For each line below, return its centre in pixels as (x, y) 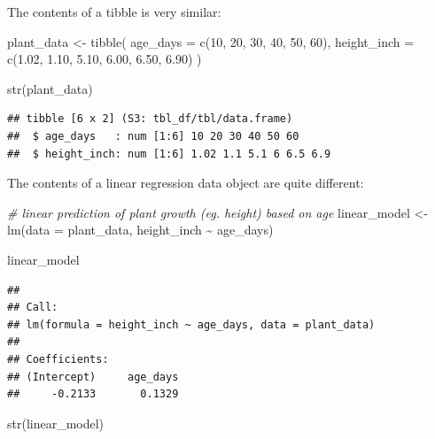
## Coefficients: (58, 359)
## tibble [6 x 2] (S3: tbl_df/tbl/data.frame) (150, 119)
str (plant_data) (50, 88)
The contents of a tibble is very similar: (114, 12)
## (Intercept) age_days (93, 377)
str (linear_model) (56, 423)
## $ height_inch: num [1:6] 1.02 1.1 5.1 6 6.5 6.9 (169, 154)
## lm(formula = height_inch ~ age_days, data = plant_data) (191, 324)
